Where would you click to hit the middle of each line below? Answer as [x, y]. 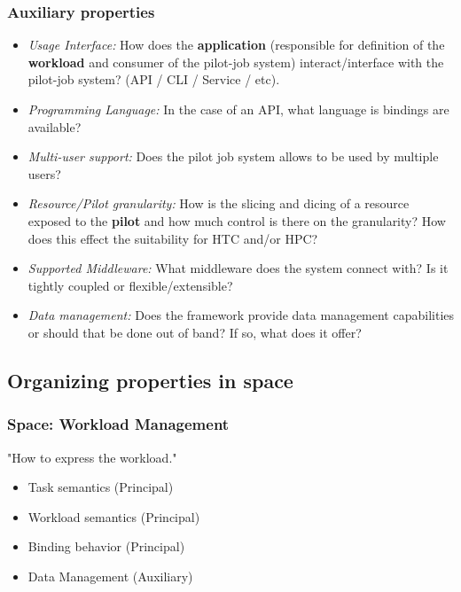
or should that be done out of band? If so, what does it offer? [195, 332]
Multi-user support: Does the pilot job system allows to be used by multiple [233, 156]
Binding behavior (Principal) [106, 546]
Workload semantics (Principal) [114, 516]
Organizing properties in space [150, 380]
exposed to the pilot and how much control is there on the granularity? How [237, 220]
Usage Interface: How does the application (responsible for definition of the [236, 45]
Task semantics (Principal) [101, 487]
